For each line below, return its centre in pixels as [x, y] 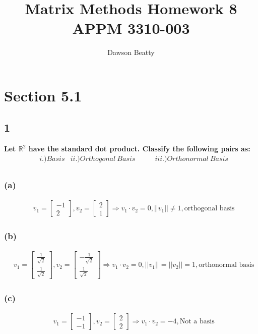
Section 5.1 [43, 95]
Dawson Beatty [131, 52]
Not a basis [197, 322]
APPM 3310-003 [131, 28]
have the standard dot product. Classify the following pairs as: [139, 149]
